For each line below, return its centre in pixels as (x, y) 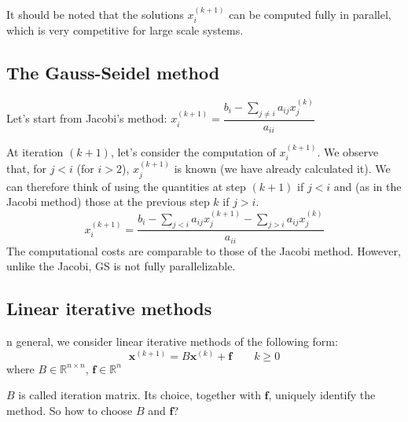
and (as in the (368, 186)
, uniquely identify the (322, 395)
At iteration (35, 151)
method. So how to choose (70, 411)
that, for (27, 169)
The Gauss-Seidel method (113, 73)
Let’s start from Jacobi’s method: (87, 118)
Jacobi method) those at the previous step (108, 202)
